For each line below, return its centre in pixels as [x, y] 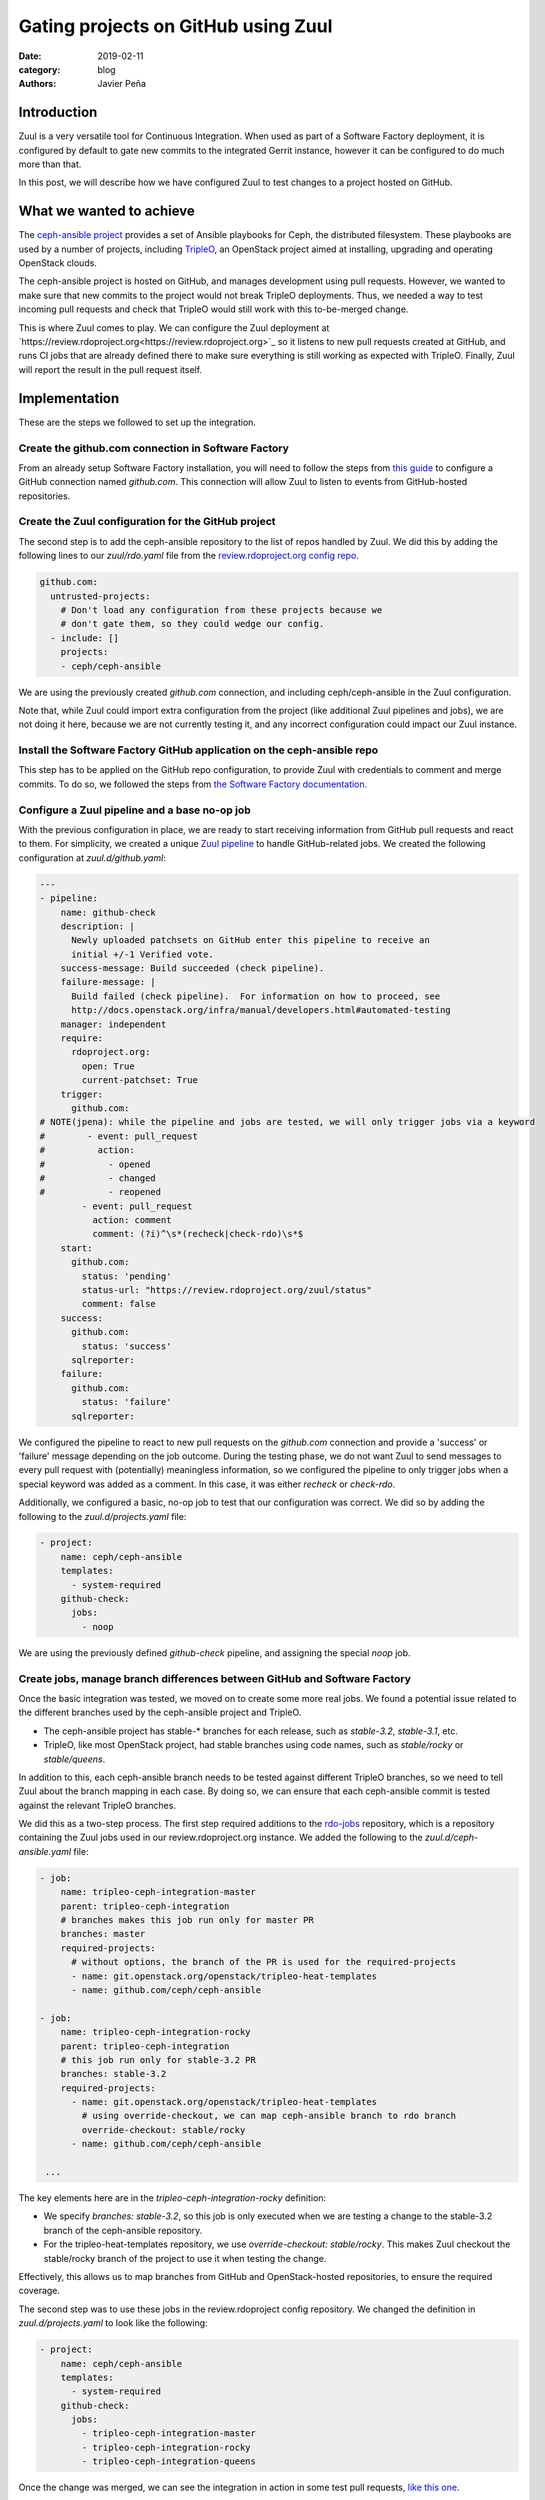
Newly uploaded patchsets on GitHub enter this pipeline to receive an [250, 940]
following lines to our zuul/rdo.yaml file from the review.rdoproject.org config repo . [189, 556]
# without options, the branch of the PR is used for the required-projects [264, 1962]
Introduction [58, 112]
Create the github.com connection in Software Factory [154, 448]
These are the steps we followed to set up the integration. [137, 422]
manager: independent [113, 1024]
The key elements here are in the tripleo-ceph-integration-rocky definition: [172, 2198]
